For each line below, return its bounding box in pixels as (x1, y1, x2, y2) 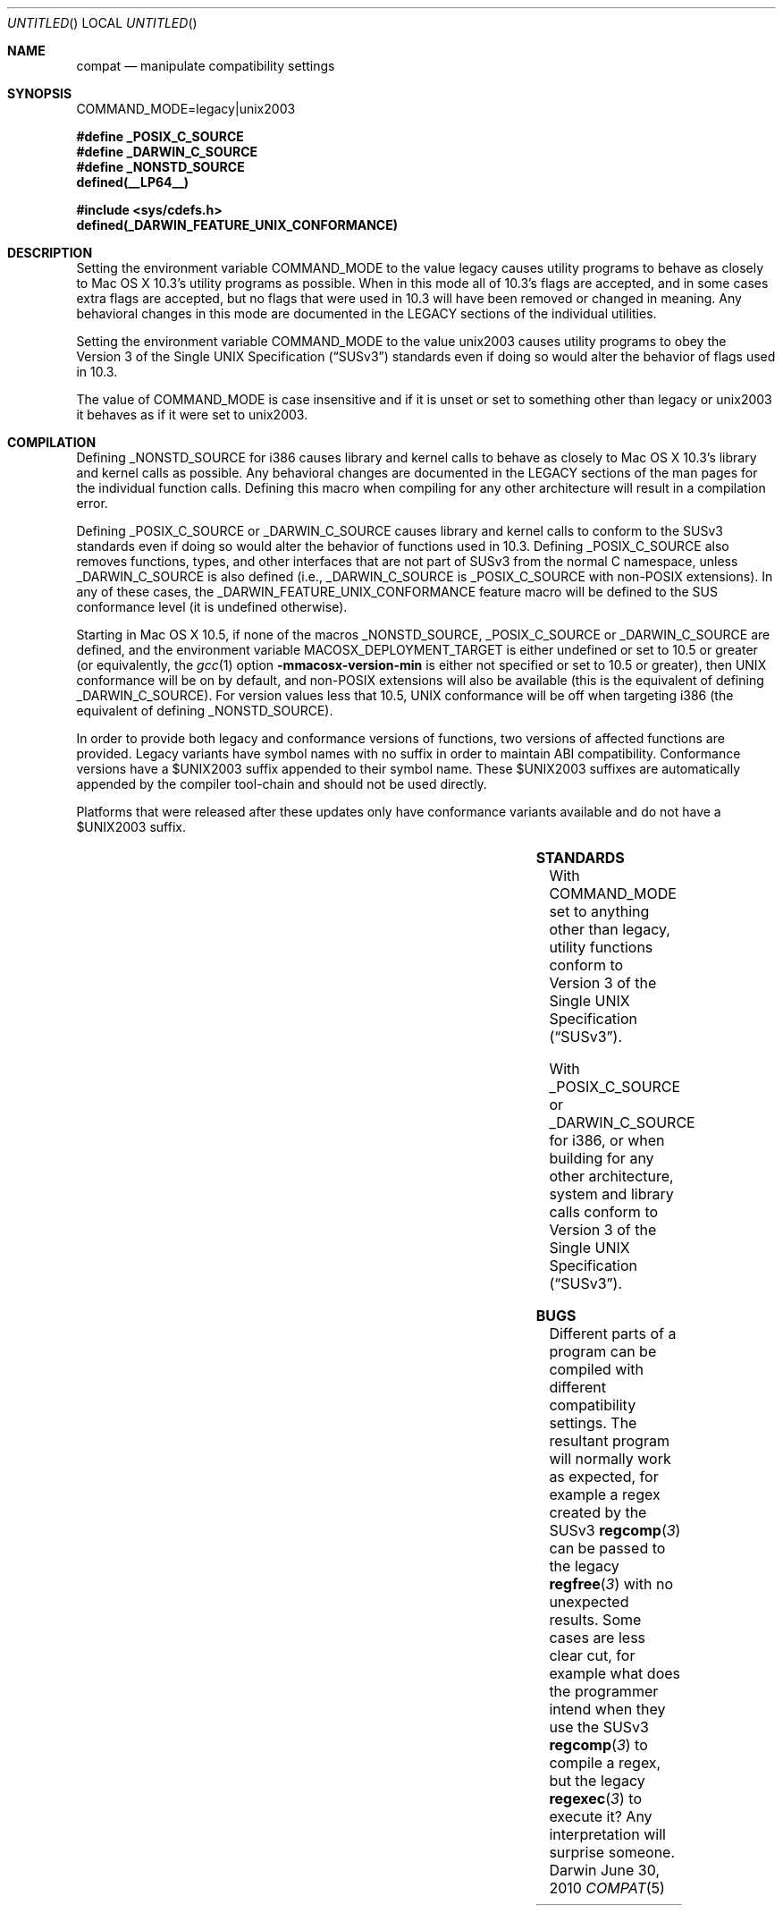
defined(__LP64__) (76, 174, 189, 190)
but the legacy (549, 1772, 645, 1790)
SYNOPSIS (7, 86, 72, 101)
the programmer (549, 1682, 659, 1700)
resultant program (549, 1432, 669, 1450)
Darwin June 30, (549, 1861, 661, 1879)
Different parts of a (549, 1325, 677, 1342)
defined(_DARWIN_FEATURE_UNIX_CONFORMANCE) (76, 217, 398, 233)
